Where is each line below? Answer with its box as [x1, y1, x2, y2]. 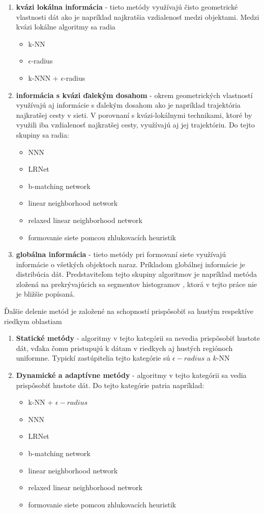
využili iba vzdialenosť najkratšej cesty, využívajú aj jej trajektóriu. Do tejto [16, 119, 255, 130]
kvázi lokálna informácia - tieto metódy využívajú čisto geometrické [16, 2, 238, 12]
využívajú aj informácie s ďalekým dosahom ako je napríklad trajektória [16, 100, 241, 110]
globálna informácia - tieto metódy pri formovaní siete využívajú [16, 249, 226, 260]
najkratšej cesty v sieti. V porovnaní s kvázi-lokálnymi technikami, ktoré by [16, 109, 252, 120]
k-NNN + [28, 72, 58, 83]
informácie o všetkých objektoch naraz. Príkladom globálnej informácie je [16, 259, 245, 269]
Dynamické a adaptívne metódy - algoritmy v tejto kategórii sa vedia [16, 370, 247, 380]
